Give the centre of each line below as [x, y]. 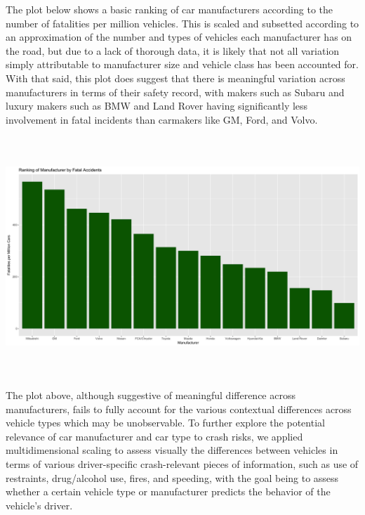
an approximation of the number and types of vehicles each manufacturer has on [179, 37]
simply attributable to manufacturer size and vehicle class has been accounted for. [182, 64]
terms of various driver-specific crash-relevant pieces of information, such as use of [182, 464]
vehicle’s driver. [39, 505]
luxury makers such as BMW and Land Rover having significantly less [157, 106]
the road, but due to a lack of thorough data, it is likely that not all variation [173, 50]
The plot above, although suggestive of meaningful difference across [151, 395]
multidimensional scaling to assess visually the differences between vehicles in [172, 450]
